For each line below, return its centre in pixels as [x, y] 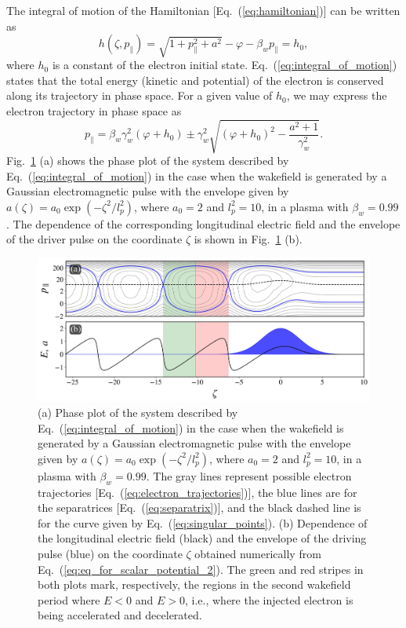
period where [69, 599]
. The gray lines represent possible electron [249, 475]
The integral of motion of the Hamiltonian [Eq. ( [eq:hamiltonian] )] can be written [203, 10]
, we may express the [337, 95]
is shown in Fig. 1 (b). [248, 239]
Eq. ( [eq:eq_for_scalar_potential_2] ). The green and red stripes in [201, 569]
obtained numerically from [258, 553]
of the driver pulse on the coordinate [94, 239]
